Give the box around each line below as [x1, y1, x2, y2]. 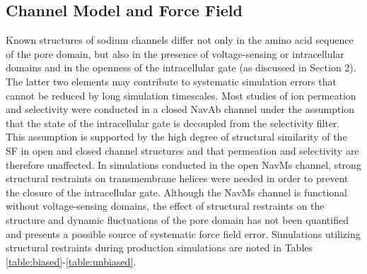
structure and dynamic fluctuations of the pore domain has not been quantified [6, 212, 349, 227]
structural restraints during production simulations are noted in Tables [6, 240, 313, 255]
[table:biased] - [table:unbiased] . [6, 254, 136, 268]
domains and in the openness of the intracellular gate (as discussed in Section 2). [6, 60, 356, 75]
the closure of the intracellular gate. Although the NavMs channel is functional [6, 184, 347, 199]
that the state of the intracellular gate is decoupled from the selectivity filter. [6, 115, 340, 130]
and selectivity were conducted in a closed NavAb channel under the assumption [6, 102, 355, 117]
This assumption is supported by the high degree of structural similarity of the [6, 129, 347, 144]
